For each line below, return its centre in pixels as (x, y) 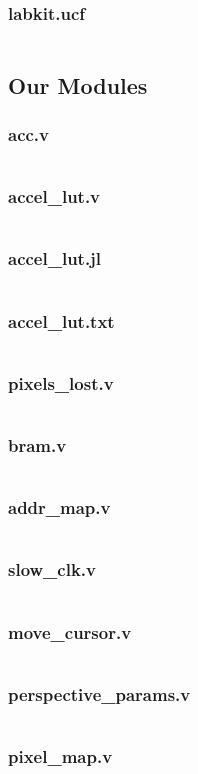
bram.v (37, 445)
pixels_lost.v (61, 382)
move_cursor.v (70, 631)
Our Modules (78, 84)
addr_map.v (59, 507)
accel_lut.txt (61, 320)
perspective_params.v (99, 693)
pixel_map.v (60, 756)
